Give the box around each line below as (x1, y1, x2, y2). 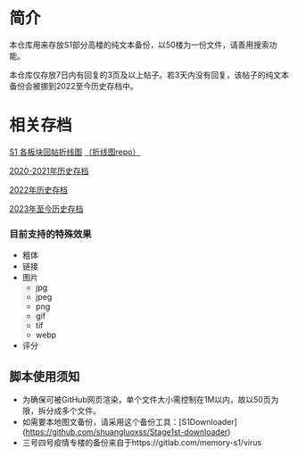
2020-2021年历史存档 (9, 165, 89, 176)
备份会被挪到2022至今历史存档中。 (9, 80, 138, 91)
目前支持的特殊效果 (9, 228, 92, 240)
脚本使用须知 (9, 369, 80, 384)
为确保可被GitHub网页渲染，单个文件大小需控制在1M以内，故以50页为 (21, 394, 279, 404)
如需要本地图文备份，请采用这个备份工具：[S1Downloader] (21, 416, 238, 427)
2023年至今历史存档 (9, 203, 84, 214)
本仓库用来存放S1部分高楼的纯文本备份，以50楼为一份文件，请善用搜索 (9, 39, 269, 50)
